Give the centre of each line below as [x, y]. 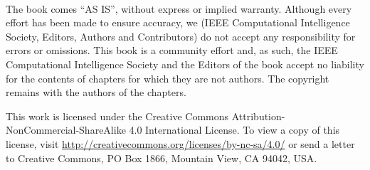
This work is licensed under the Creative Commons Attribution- [146, 116]
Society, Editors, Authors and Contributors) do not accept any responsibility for [181, 36]
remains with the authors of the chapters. [96, 92]
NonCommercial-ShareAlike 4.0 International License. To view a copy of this [173, 130]
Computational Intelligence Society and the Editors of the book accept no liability [185, 64]
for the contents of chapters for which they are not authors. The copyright [168, 78]
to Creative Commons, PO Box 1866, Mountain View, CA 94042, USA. [162, 158]
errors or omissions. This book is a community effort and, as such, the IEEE [172, 50]
